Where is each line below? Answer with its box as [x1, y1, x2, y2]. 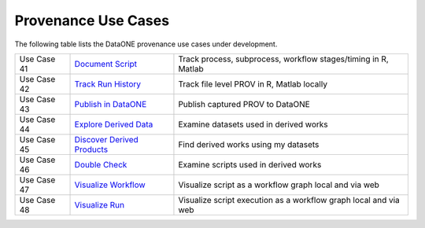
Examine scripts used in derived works [178, 159, 322, 170]
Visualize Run [74, 199, 125, 210]
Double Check [74, 159, 128, 170]
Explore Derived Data [74, 119, 153, 130]
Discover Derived [74, 134, 139, 145]
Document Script [74, 58, 138, 69]
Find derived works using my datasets [178, 138, 320, 149]
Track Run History [74, 79, 142, 90]
